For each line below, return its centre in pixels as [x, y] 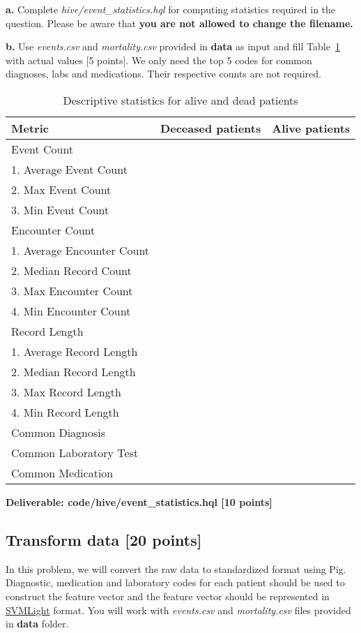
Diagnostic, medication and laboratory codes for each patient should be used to [175, 582]
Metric [30, 128]
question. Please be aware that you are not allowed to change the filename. [179, 23]
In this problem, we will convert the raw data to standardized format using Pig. [176, 568]
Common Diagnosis [59, 432]
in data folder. [37, 624]
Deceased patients [211, 128]
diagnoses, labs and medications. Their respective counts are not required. [163, 74]
